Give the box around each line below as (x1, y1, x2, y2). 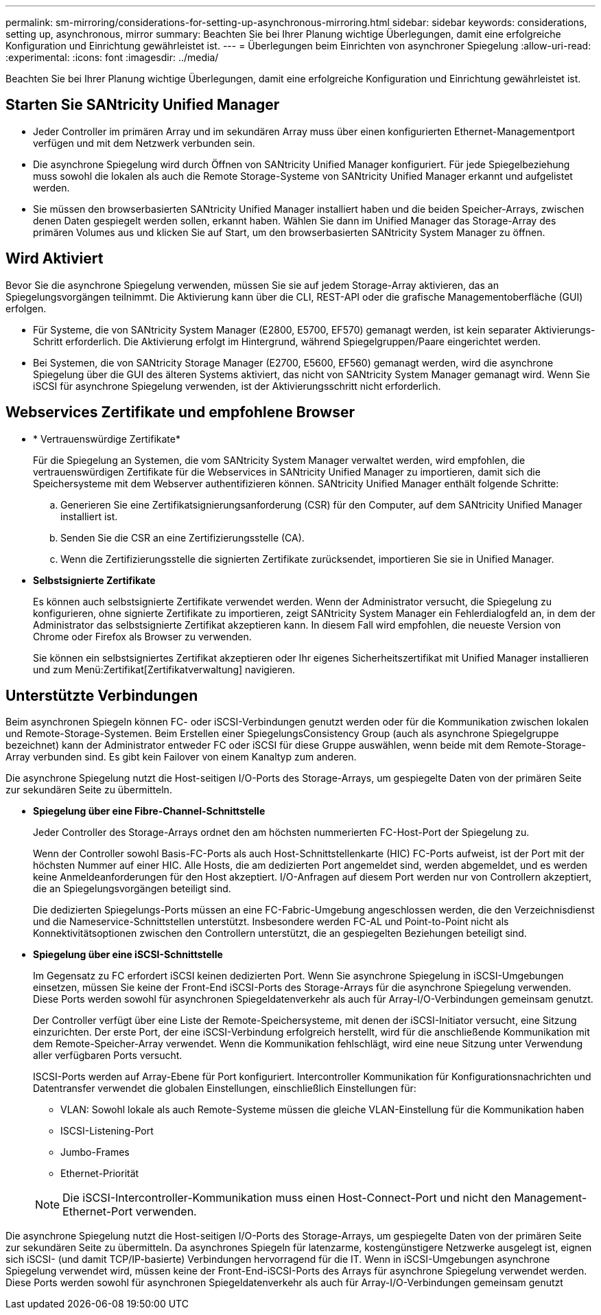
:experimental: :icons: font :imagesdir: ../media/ (5, 51, 219, 63)
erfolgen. (5, 302, 47, 314)
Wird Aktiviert (5, 250, 104, 268)
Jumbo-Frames (60, 1146, 130, 1159)
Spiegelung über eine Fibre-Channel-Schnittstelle (33, 805, 266, 817)
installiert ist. (60, 510, 118, 522)
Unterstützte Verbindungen (5, 686, 198, 704)
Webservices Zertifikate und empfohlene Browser (5, 404, 355, 421)
